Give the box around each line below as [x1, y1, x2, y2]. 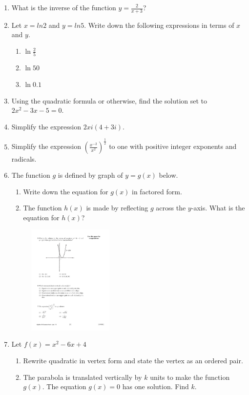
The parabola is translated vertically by [23, 372, 142, 382]
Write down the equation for [23, 186, 108, 196]
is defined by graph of [58, 170, 123, 180]
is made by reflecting [86, 203, 148, 213]
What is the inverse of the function [11, 2, 116, 12]
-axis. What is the [191, 203, 245, 213]
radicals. [11, 153, 37, 164]
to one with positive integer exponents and [109, 141, 237, 151]
